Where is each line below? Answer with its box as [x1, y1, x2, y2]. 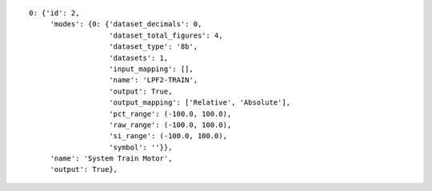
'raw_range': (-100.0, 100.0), [109, 120, 232, 129]
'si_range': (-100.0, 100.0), [109, 132, 228, 141]
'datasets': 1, [109, 53, 169, 62]
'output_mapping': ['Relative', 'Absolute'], [109, 98, 291, 107]
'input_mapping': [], [109, 64, 194, 74]
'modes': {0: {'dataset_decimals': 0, [50, 20, 202, 29]
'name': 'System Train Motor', [50, 154, 173, 163]
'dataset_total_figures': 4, [109, 30, 223, 40]
